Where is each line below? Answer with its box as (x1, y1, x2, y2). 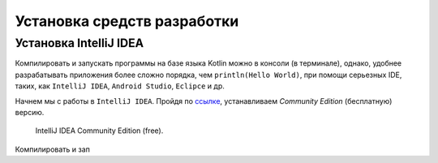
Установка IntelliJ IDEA (15, 36, 144, 50)
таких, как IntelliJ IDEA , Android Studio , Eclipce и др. (15, 81, 225, 91)
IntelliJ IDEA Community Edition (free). (35, 126, 164, 135)
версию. (15, 107, 45, 117)
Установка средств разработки (15, 12, 239, 30)
